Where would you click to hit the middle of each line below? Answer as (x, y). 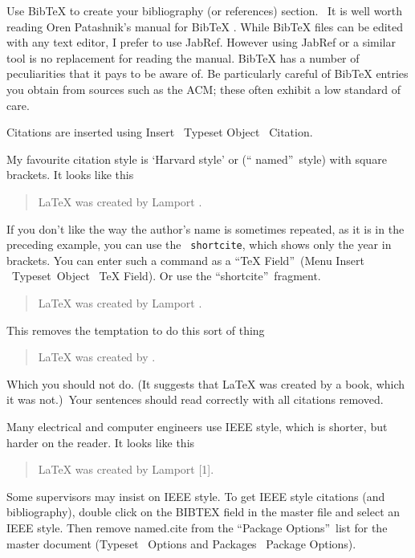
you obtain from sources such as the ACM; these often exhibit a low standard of (203, 89)
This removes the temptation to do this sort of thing (136, 330)
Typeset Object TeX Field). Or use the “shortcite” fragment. (166, 276)
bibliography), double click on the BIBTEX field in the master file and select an (203, 512)
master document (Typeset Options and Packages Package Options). (181, 543)
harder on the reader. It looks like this (101, 442)
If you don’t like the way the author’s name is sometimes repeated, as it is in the (205, 228)
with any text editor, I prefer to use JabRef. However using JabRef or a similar (201, 42)
